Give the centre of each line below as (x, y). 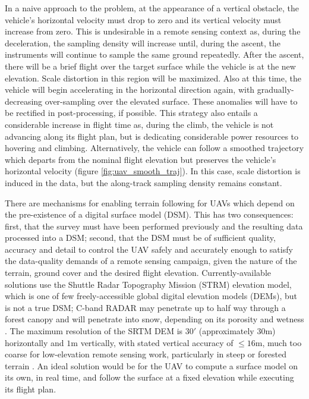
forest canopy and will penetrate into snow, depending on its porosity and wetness (154, 319)
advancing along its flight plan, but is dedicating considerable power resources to (152, 136)
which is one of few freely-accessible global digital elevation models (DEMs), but (151, 296)
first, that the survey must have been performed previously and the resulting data (154, 226)
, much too (282, 342)
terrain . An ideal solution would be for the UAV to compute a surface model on (152, 365)
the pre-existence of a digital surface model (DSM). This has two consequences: (149, 214)
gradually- (275, 89)
